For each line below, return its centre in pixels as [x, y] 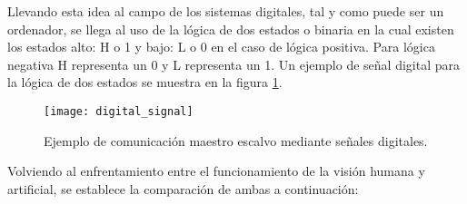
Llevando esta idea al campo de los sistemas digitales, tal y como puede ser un [226, 11]
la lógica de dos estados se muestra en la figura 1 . [145, 82]
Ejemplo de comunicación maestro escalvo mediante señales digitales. [236, 140]
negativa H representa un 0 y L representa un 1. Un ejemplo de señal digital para [233, 64]
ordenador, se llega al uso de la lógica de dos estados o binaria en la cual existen [231, 29]
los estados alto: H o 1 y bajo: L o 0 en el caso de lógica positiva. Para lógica [221, 47]
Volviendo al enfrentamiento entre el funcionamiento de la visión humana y [216, 171]
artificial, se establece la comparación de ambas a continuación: [183, 188]
